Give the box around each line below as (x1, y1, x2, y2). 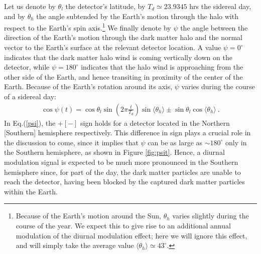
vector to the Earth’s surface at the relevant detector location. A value (4, 42, 221, 53)
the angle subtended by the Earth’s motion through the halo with (36, 11, 238, 21)
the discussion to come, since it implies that (4, 137, 139, 147)
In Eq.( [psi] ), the (4, 117, 56, 128)
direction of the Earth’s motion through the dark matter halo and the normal (4, 32, 243, 43)
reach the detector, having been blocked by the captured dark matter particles (4, 176, 245, 187)
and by (4, 11, 26, 21)
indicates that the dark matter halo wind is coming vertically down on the (4, 52, 232, 62)
